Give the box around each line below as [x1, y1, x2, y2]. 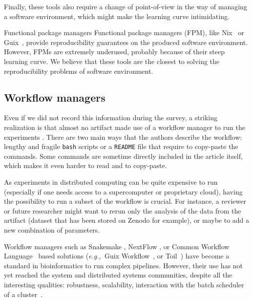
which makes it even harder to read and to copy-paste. [4, 160, 167, 171]
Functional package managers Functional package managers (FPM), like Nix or [4, 27, 244, 38]
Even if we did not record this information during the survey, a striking [4, 112, 218, 123]
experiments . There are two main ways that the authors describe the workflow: [4, 131, 242, 142]
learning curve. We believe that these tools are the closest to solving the [4, 56, 220, 66]
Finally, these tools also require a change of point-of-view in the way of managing [4, 1, 247, 11]
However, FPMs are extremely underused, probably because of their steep [4, 46, 225, 57]
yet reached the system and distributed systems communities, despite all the [4, 270, 232, 280]
